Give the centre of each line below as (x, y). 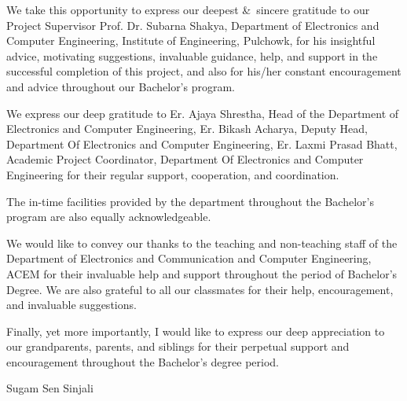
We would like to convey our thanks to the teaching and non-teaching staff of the (202, 243)
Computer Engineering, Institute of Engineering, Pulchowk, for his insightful (191, 40)
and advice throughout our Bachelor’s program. (121, 86)
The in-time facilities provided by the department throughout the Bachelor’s (190, 201)
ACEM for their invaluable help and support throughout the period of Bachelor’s (202, 273)
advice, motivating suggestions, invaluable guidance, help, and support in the (192, 55)
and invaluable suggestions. (71, 305)
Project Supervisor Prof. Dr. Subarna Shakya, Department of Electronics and (193, 25)
